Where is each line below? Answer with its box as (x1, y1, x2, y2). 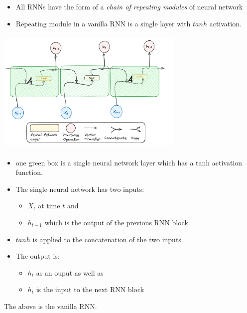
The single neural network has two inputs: (15, 183, 144, 194)
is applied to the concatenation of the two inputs (32, 234, 181, 244)
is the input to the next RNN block (36, 284, 144, 295)
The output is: (15, 251, 60, 261)
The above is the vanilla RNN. (4, 301, 97, 311)
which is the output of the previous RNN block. (44, 217, 190, 227)
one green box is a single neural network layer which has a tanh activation (15, 157, 242, 167)
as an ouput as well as (36, 267, 104, 278)
